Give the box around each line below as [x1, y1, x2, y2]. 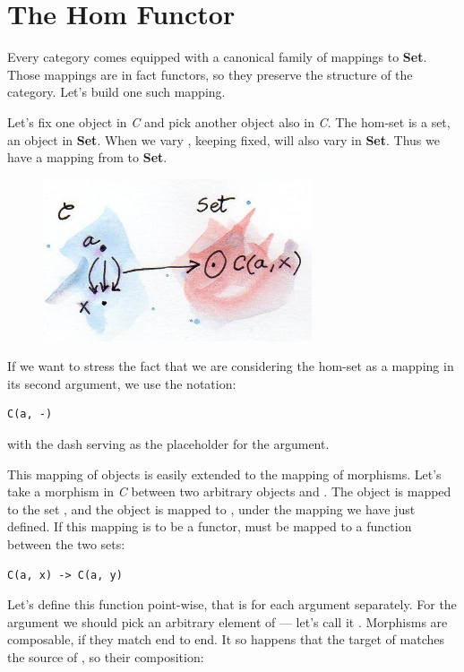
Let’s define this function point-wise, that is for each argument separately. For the [7, 595, 457, 614]
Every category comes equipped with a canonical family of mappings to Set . [7, 47, 427, 66]
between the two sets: [7, 535, 125, 554]
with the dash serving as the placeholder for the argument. [7, 435, 330, 453]
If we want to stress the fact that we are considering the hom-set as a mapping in [7, 357, 454, 375]
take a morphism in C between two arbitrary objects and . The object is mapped [7, 482, 451, 501]
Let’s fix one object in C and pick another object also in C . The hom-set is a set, [7, 112, 451, 131]
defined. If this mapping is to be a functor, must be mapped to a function [7, 517, 412, 536]
